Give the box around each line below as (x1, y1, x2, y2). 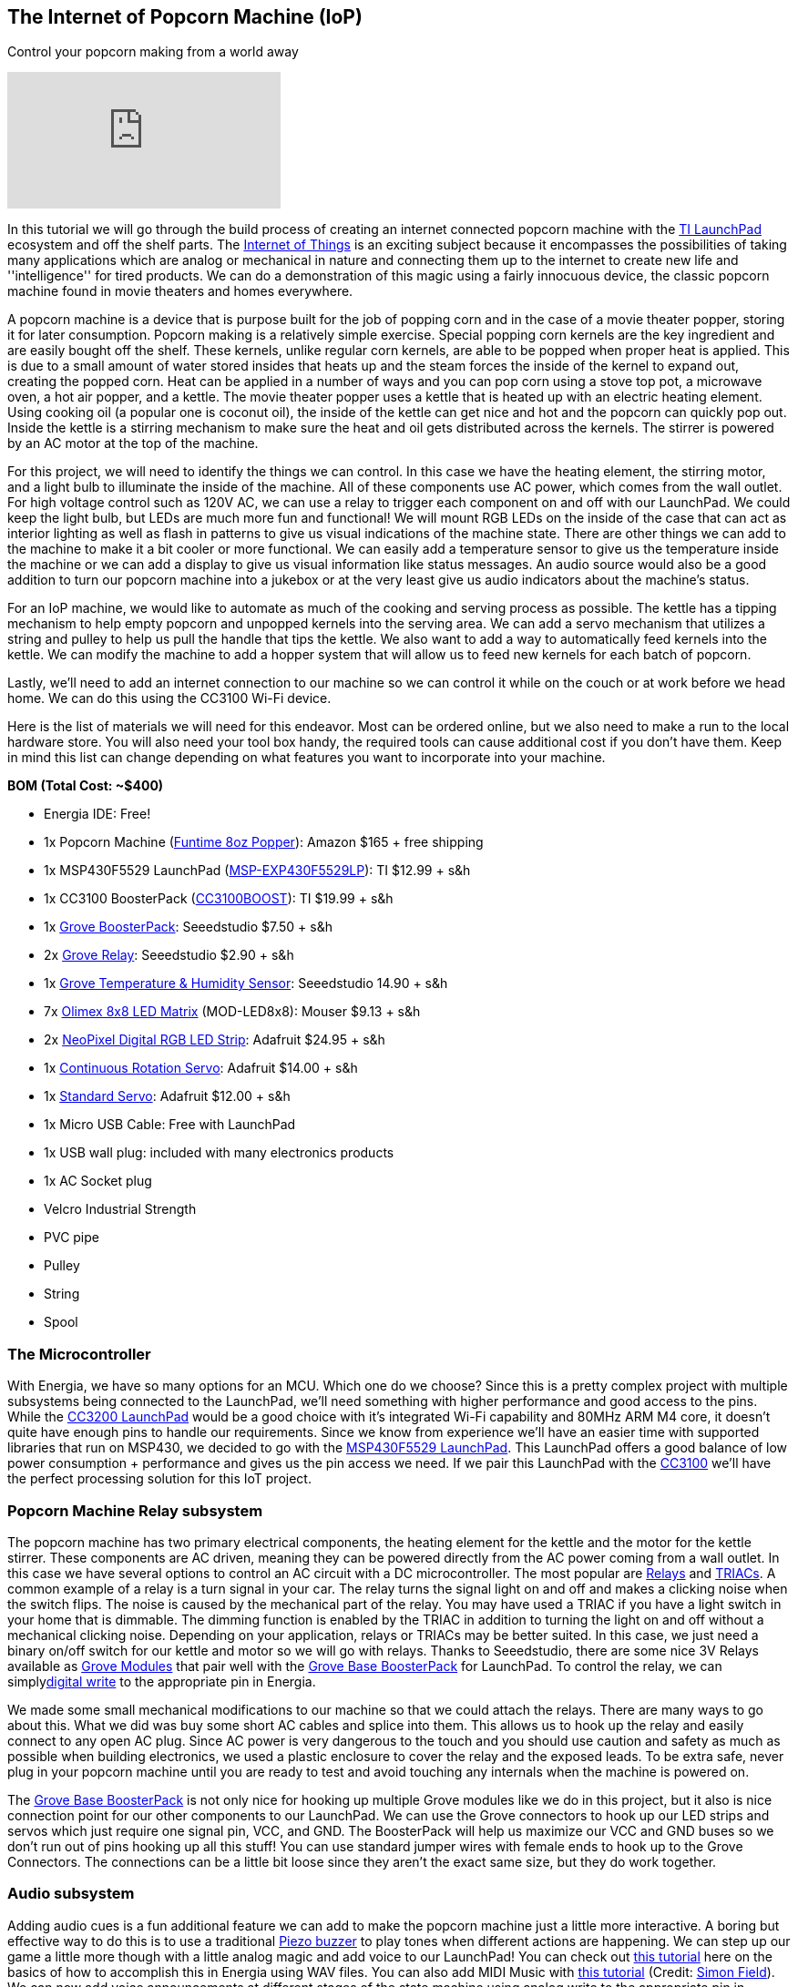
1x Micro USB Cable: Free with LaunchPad (44, 1116, 296, 1133)
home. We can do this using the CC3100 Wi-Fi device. (7, 690, 332, 707)
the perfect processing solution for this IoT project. (7, 1471, 312, 1487)
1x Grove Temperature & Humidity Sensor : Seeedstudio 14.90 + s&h (44, 975, 448, 992)
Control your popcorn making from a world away (7, 44, 299, 60)
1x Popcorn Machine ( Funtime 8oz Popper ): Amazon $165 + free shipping (44, 834, 484, 851)
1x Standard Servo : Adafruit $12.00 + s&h (44, 1088, 291, 1105)
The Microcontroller (7, 1344, 151, 1363)
